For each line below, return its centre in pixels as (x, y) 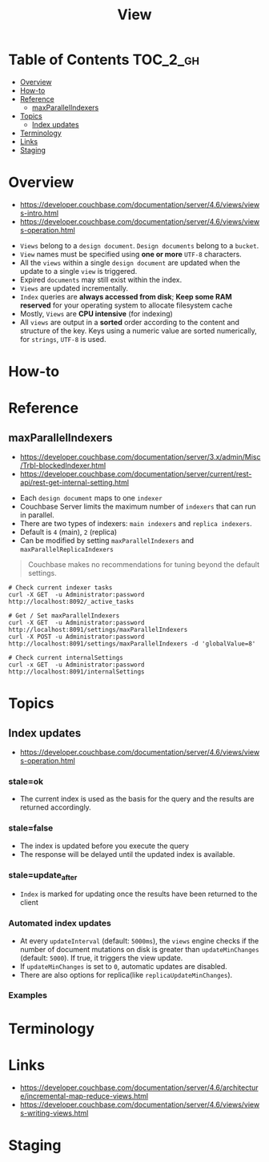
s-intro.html (39, 213)
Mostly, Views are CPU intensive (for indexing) (96, 313)
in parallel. (37, 515)
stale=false (31, 828)
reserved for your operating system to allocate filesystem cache (126, 305)
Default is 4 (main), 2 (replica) (68, 532)
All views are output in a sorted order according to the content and (130, 322)
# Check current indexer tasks (60, 588)
